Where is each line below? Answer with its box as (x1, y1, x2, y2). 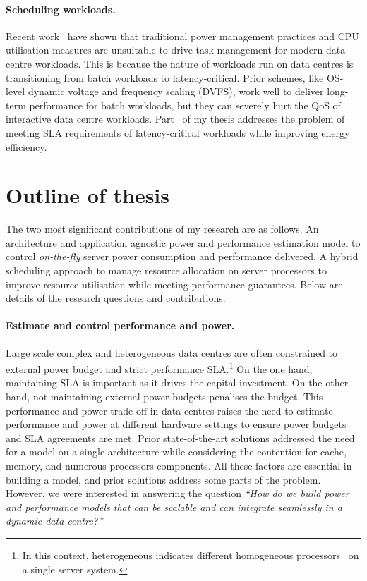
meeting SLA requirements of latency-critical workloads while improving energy (6, 125, 350, 140)
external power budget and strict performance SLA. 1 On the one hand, (6, 360, 313, 376)
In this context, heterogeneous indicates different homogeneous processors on (22, 548, 359, 562)
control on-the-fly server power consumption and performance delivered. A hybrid (6, 249, 359, 264)
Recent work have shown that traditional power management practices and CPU (6, 28, 359, 43)
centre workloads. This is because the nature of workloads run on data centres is (6, 56, 354, 71)
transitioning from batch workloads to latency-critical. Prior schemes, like (6, 70, 324, 85)
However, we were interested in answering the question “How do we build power (6, 486, 349, 501)
